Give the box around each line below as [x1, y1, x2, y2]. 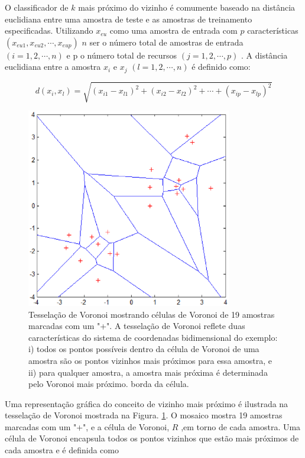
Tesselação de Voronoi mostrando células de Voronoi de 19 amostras [28, 308, 275, 320]
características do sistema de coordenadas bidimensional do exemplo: [28, 331, 278, 343]
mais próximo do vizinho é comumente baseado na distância [78, 1, 296, 13]
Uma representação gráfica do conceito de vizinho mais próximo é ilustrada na [5, 397, 288, 409]
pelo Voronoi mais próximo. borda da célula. [28, 378, 189, 390]
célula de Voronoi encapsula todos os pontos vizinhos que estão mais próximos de [5, 432, 299, 444]
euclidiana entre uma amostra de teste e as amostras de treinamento [5, 12, 252, 25]
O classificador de [5, 1, 69, 13]
